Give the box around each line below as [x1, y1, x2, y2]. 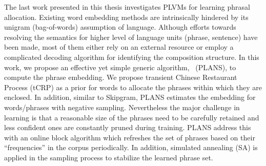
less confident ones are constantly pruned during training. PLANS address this [4, 122, 251, 133]
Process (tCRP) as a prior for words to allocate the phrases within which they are [4, 81, 262, 92]
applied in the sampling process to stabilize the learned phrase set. [4, 152, 213, 162]
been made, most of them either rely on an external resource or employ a [4, 42, 234, 52]
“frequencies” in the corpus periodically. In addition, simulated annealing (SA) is [4, 142, 258, 153]
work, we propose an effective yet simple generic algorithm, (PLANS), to [4, 61, 236, 72]
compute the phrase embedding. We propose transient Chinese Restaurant [4, 72, 237, 82]
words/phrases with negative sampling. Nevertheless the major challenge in [4, 101, 240, 112]
